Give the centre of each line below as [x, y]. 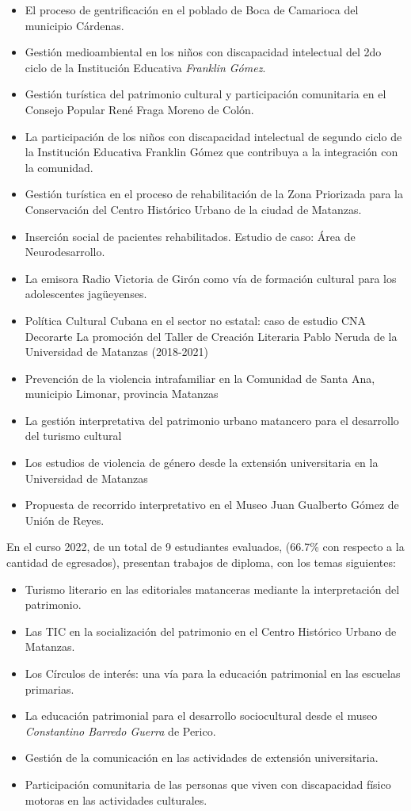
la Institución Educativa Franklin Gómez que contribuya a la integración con [211, 152]
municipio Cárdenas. [74, 25]
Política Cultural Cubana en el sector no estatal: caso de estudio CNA [196, 320]
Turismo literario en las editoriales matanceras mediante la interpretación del [212, 589]
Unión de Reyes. [65, 520]
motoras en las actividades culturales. [116, 800]
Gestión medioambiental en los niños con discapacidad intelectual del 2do [203, 52]
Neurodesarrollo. [65, 252]
